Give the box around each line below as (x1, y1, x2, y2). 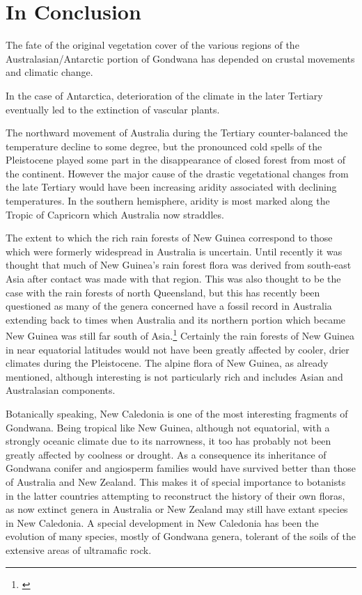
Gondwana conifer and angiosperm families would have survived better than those (6, 461, 356, 475)
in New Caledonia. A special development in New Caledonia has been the (6, 515, 319, 530)
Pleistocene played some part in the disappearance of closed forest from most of (6, 152, 346, 167)
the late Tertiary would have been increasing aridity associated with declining (6, 180, 337, 194)
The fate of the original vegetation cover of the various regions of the (6, 38, 299, 52)
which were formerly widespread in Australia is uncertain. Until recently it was (6, 244, 343, 258)
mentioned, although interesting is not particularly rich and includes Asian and (6, 369, 343, 383)
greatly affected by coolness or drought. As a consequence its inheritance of (6, 447, 326, 461)
